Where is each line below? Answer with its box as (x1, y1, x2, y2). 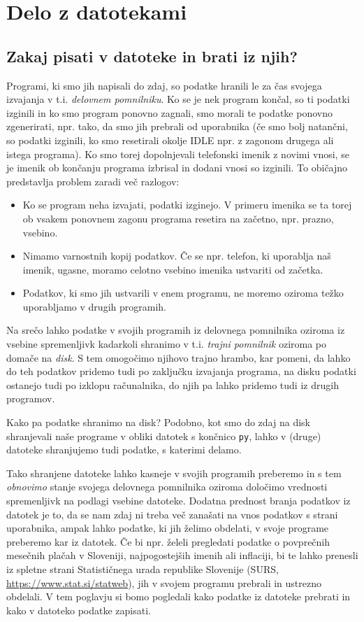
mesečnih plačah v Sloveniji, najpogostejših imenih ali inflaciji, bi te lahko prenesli (6, 548, 358, 563)
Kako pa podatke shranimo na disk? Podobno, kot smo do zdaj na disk (6, 415, 310, 430)
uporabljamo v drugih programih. (22, 299, 166, 313)
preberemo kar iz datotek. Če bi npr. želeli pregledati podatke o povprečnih (6, 534, 330, 549)
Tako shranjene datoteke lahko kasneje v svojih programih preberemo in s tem (6, 465, 342, 480)
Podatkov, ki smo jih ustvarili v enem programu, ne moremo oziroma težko (22, 285, 344, 300)
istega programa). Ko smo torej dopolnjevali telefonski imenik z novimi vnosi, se (6, 146, 349, 161)
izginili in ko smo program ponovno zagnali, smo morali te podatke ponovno (6, 105, 333, 120)
